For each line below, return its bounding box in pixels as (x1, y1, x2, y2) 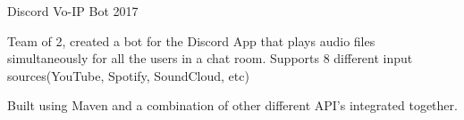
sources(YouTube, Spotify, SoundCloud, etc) (7, 66, 249, 84)
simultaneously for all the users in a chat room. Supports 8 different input (7, 49, 413, 68)
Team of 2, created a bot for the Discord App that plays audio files (7, 31, 375, 50)
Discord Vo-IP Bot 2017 (7, 2, 139, 20)
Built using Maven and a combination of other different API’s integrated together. (7, 96, 458, 115)
